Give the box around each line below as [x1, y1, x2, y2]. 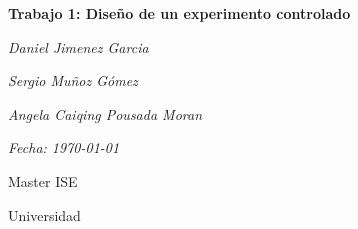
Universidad [8, 204, 81, 225]
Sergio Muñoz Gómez [8, 70, 138, 91]
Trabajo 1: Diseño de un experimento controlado [8, 3, 351, 23]
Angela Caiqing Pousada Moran [8, 103, 203, 124]
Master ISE [8, 170, 78, 191]
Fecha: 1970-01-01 [8, 137, 120, 158]
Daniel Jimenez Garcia [8, 36, 149, 57]
